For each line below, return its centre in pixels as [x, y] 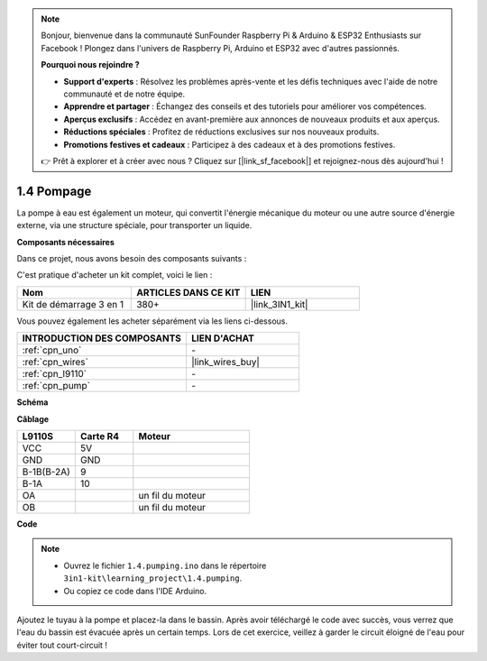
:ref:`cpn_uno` [52, 350]
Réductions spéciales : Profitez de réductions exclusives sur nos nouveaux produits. [221, 132]
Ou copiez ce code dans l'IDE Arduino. [135, 591]
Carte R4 [100, 436]
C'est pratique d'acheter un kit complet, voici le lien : [115, 275]
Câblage [33, 418]
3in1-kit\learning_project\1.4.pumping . [153, 578]
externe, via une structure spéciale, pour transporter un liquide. [134, 225]
